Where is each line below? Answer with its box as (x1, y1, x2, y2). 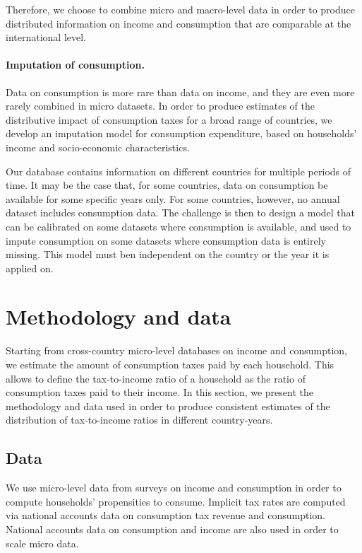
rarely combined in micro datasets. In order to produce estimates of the (6, 98, 315, 113)
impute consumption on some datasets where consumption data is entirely (6, 233, 326, 248)
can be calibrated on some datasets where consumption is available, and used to (6, 219, 351, 233)
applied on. (6, 260, 54, 275)
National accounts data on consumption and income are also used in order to (6, 521, 339, 536)
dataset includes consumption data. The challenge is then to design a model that (6, 205, 356, 220)
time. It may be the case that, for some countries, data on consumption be (6, 177, 328, 192)
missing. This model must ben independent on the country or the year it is (6, 247, 330, 262)
